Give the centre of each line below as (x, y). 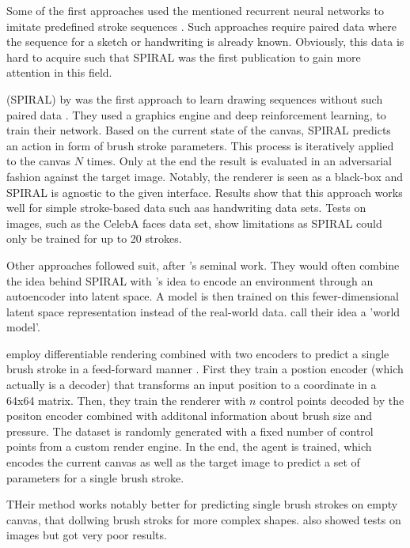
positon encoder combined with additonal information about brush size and (190, 416)
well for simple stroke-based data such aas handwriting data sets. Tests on (186, 208)
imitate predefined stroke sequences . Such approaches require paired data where (201, 26)
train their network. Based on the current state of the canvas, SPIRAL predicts (199, 130)
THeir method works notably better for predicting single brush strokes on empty (202, 504)
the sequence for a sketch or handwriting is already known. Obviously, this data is (205, 42)
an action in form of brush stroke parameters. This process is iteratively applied (200, 145)
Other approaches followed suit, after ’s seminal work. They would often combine (203, 265)
